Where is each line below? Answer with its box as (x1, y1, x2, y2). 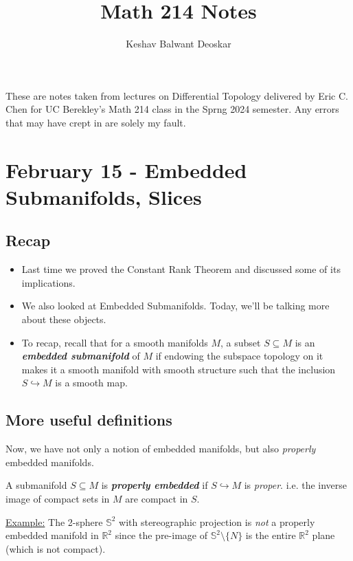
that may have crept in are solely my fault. (5, 115, 186, 129)
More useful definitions (5, 409, 172, 430)
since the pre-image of (115, 528, 207, 542)
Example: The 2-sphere (5, 514, 103, 529)
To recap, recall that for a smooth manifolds (21, 335, 208, 349)
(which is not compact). (5, 541, 106, 555)
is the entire (245, 528, 296, 542)
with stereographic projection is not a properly (119, 514, 315, 529)
